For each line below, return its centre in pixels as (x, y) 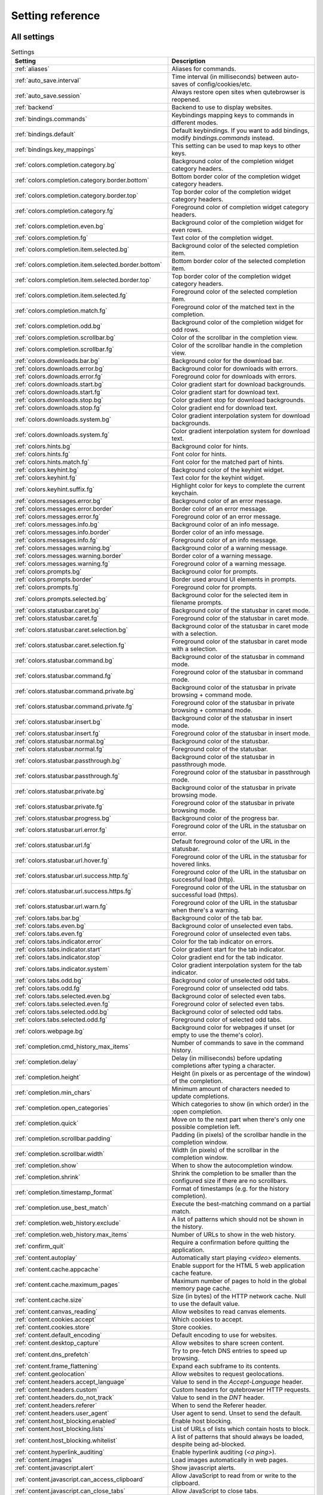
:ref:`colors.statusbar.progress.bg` (63, 818)
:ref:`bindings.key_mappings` (55, 149)
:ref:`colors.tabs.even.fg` (50, 934)
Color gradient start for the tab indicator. (228, 950)
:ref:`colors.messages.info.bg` (57, 524)
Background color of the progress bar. (225, 818)
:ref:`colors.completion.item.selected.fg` (71, 295)
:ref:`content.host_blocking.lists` (60, 1429)
